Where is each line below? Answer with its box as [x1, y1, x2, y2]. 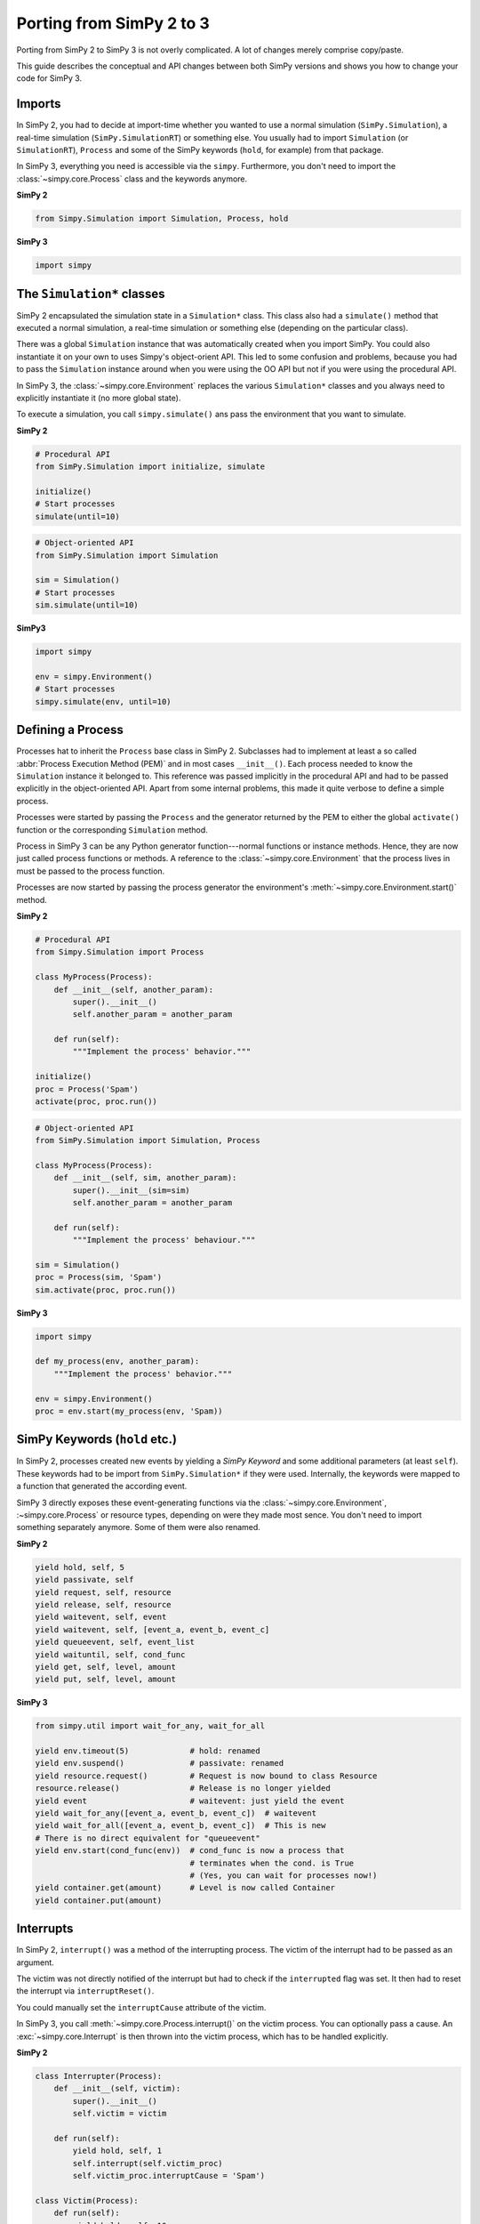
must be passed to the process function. [16, 866, 165, 876]
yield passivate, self [35, 1575, 134, 1585]
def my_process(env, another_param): [35, 1357, 200, 1366]
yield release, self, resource [35, 1600, 172, 1609]
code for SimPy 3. [16, 73, 83, 84]
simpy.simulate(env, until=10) [35, 697, 172, 706]
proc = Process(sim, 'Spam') [35, 1272, 163, 1283]
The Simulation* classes [16, 286, 165, 302]
